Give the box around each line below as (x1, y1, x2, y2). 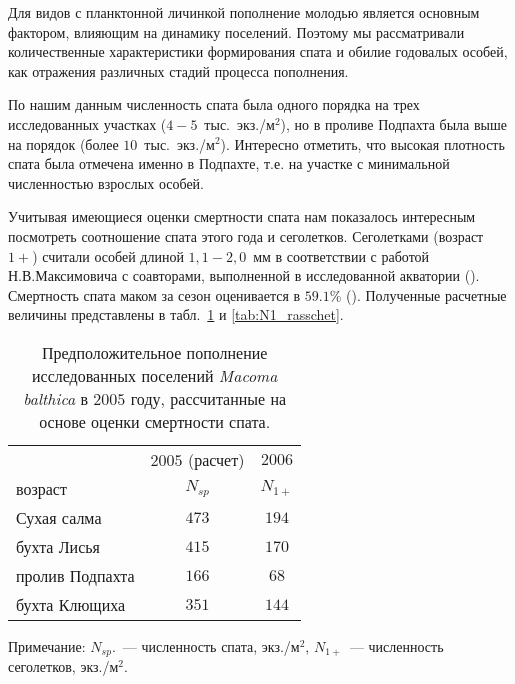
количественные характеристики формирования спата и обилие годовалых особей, (8, 41, 508, 62)
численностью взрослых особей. (8, 172, 204, 193)
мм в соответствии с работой (253, 245, 430, 266)
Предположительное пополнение (41, 340, 268, 364)
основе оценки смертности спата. (39, 409, 271, 433)
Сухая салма (16, 505, 102, 529)
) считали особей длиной (32, 245, 184, 266)
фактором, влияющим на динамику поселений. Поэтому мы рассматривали (8, 21, 465, 42)
